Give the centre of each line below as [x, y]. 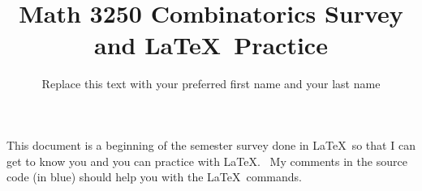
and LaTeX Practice [211, 45]
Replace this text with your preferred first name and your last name [211, 84]
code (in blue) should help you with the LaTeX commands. [154, 177]
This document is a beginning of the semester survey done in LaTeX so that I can [211, 144]
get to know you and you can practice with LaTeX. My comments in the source [207, 161]
